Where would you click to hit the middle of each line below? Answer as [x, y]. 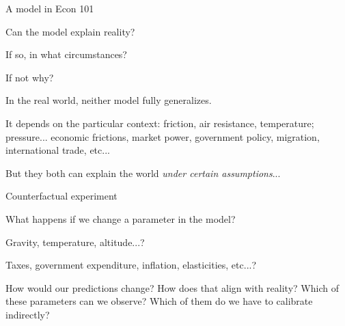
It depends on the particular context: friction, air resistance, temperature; [160, 123]
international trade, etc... [58, 150]
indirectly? [28, 314]
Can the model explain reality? [70, 31]
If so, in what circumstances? [66, 54]
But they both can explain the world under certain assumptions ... [143, 173]
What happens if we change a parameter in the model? [121, 218]
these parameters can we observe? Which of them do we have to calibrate [159, 301]
